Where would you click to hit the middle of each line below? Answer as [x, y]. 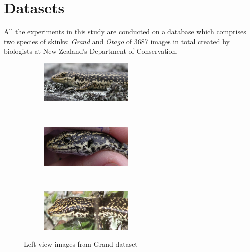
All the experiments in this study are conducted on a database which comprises [125, 31]
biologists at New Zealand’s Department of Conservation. [91, 51]
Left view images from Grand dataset [81, 244]
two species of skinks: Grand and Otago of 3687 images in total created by [117, 41]
